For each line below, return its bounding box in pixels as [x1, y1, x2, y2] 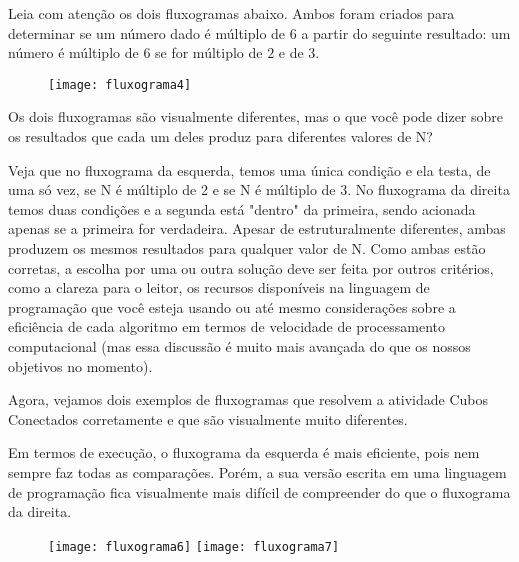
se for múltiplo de [155, 42, 263, 63]
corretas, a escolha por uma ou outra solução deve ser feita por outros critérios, [8, 257, 494, 278]
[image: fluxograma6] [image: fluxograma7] [48, 539, 340, 554]
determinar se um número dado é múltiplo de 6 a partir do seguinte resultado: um [8, 22, 511, 43]
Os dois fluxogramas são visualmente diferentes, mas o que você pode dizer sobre [8, 106, 503, 127]
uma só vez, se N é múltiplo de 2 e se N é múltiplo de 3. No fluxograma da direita [8, 179, 510, 200]
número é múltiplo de [8, 42, 139, 63]
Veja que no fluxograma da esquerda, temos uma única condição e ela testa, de [8, 159, 491, 180]
